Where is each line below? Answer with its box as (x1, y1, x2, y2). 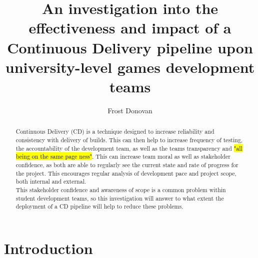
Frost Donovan (107, 105, 152, 115)
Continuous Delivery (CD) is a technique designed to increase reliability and (15, 127, 214, 136)
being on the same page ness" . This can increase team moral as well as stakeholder (15, 152, 230, 161)
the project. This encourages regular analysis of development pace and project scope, (15, 169, 236, 177)
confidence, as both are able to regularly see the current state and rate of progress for (15, 160, 238, 169)
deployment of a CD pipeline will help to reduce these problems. (15, 202, 183, 211)
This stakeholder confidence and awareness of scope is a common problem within (15, 185, 226, 194)
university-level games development (5, 56, 255, 77)
